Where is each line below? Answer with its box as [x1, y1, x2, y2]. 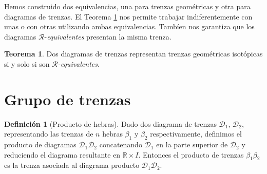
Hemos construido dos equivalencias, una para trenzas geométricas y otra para [4, 1, 251, 11]
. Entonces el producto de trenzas [138, 149, 244, 160]
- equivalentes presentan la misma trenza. [44, 31, 171, 42]
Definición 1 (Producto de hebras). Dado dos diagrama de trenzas [4, 118, 217, 129]
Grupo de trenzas [4, 88, 131, 109]
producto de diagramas [4, 139, 77, 150]
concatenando [99, 139, 142, 150]
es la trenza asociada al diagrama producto [4, 160, 140, 170]
